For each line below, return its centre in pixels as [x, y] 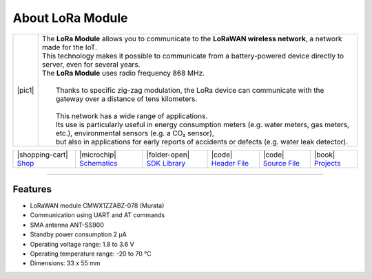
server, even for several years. [91, 64]
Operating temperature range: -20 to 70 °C [91, 254]
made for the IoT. [70, 47]
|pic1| [25, 90]
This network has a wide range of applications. [132, 115]
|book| [324, 155]
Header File [230, 163]
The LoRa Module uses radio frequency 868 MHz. [123, 73]
